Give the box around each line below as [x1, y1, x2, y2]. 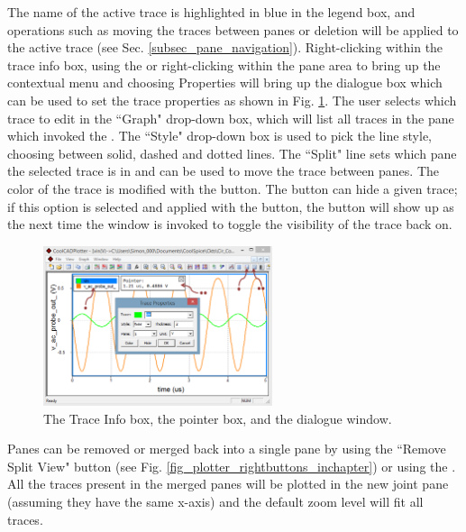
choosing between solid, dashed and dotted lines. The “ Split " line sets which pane [7, 143, 457, 162]
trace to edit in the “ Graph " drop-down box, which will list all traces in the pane [7, 108, 454, 127]
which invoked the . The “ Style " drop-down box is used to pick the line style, [7, 126, 432, 145]
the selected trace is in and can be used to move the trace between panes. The [7, 161, 440, 180]
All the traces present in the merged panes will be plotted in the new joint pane [7, 474, 449, 493]
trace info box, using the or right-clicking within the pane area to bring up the [7, 55, 441, 74]
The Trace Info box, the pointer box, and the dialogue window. [43, 408, 392, 427]
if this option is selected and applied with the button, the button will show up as [7, 197, 454, 216]
